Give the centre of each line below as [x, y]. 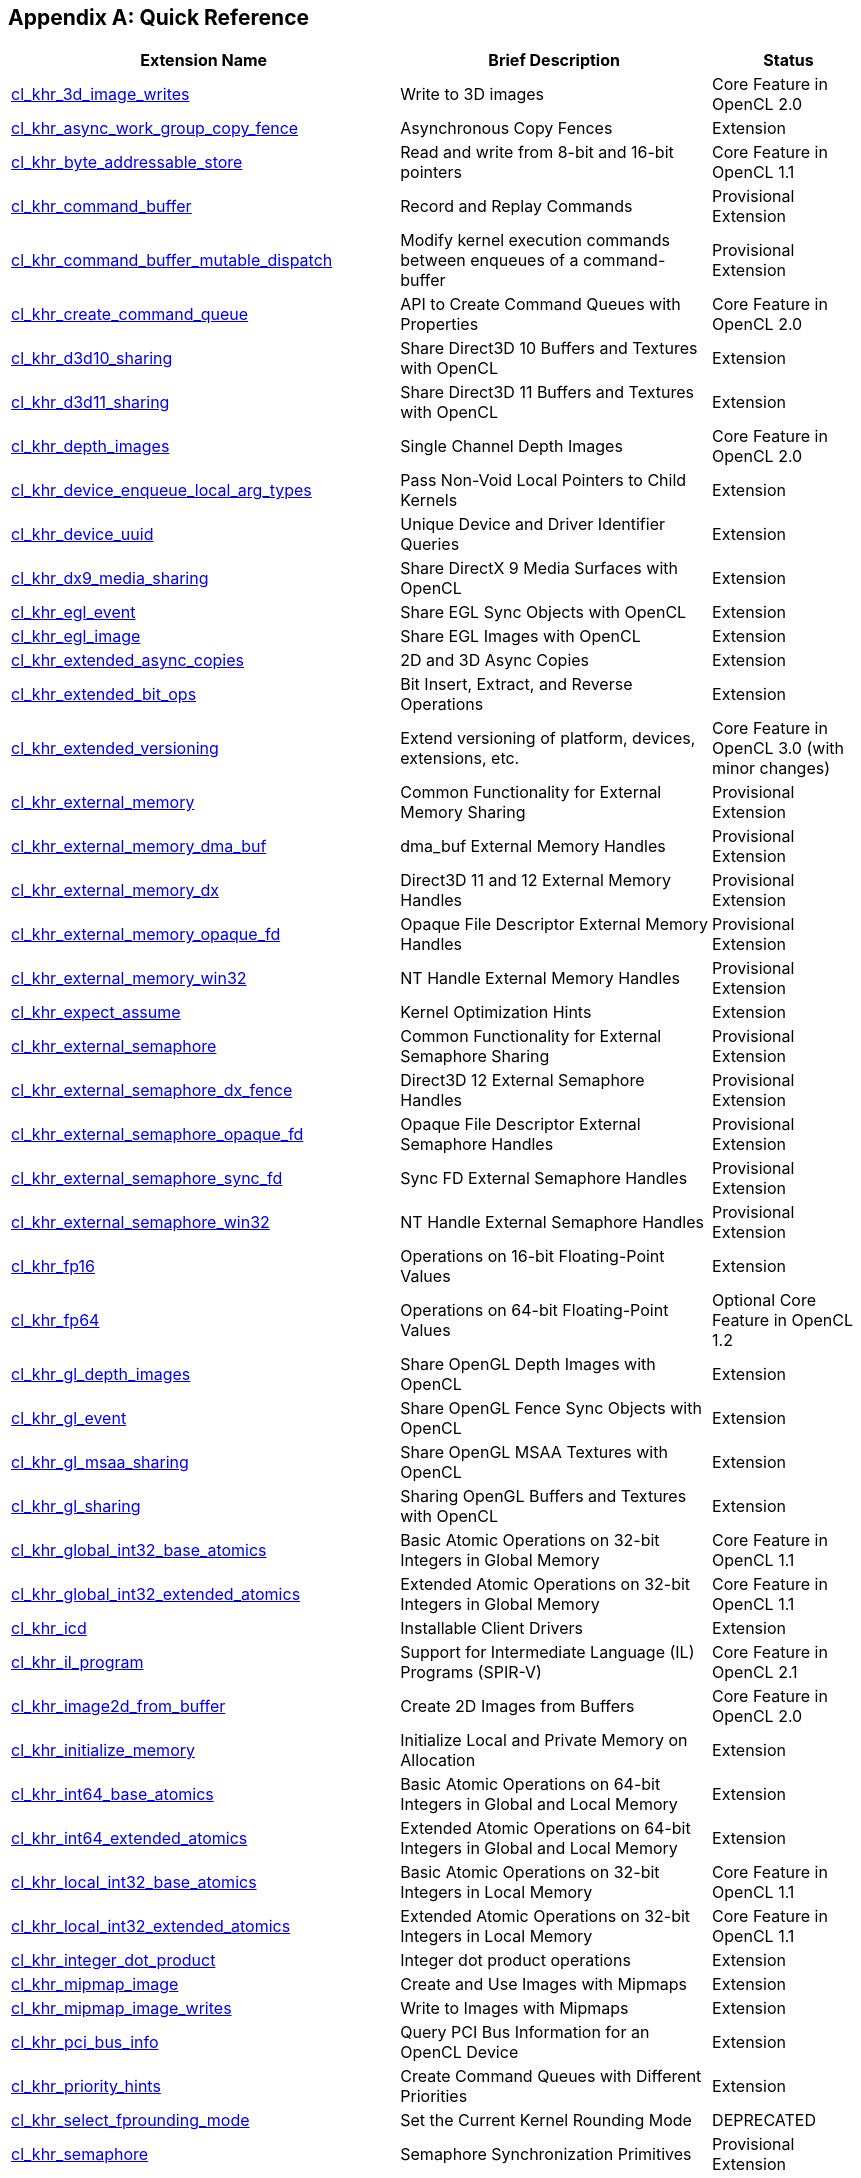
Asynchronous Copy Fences [506, 128]
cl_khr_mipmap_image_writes [121, 2008]
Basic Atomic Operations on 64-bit [530, 1784]
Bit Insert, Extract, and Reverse [516, 684]
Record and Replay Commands [516, 206]
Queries [430, 544]
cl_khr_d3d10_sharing [92, 358]
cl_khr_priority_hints [86, 2086]
